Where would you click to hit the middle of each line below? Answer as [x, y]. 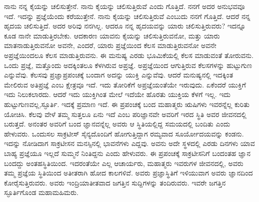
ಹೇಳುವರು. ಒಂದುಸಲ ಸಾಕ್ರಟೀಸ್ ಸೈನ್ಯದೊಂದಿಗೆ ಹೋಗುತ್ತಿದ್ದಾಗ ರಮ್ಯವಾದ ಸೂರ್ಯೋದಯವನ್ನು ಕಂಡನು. [124, 133]
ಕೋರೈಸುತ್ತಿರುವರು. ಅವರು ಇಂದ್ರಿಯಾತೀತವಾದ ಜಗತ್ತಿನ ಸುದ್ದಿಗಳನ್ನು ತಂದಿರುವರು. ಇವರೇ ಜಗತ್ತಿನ [115, 182]
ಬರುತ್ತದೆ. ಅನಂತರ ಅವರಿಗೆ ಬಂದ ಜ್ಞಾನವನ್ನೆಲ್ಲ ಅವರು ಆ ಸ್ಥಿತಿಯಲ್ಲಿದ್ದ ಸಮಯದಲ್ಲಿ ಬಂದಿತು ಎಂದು [117, 124]
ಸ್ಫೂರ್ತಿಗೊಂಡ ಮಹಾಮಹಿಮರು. [41, 192]
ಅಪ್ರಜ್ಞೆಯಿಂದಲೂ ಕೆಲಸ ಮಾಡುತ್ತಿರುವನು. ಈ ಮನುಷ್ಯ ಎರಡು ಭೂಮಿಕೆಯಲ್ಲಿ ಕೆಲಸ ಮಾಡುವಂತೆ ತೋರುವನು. [129, 55]
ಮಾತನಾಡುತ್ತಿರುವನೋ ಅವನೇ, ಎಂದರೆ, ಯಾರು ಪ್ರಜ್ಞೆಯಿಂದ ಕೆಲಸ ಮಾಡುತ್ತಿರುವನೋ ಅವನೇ [110, 45]
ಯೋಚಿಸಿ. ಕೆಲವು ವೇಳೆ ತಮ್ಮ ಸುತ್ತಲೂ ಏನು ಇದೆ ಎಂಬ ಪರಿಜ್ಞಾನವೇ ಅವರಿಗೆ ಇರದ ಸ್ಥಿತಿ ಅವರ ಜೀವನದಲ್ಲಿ [125, 114]
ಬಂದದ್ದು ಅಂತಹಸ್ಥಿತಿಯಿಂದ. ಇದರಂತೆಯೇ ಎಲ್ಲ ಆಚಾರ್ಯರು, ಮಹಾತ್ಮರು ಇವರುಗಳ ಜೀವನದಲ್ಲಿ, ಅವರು [124, 163]
